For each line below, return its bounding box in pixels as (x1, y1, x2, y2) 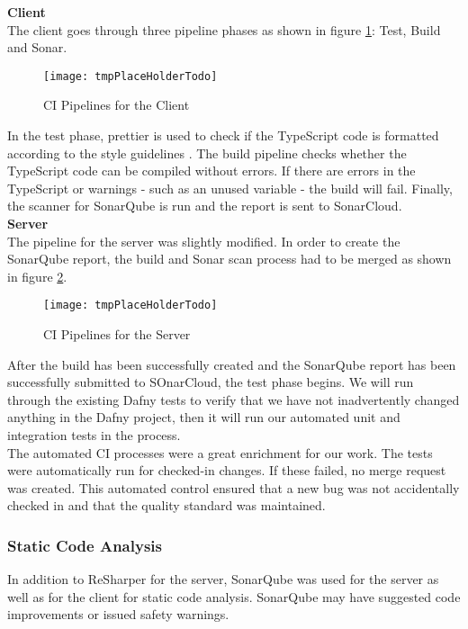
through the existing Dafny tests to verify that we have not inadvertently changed (7, 390, 460, 409)
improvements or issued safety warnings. (7, 605, 229, 624)
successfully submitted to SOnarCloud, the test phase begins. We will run (7, 373, 414, 391)
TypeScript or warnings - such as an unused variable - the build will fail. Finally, (7, 178, 453, 197)
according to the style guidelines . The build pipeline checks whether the (7, 143, 407, 162)
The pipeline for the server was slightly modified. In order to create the (7, 231, 400, 250)
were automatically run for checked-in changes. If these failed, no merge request (7, 461, 446, 480)
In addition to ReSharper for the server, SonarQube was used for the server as (7, 570, 439, 589)
